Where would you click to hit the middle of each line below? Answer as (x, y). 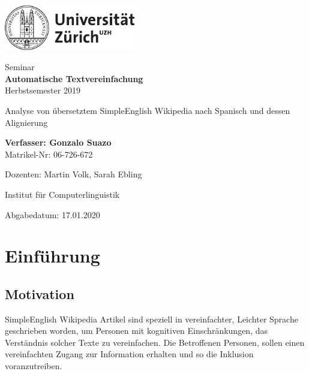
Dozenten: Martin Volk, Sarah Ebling (73, 174)
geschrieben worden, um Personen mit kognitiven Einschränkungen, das (136, 331)
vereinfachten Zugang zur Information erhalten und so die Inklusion (129, 354)
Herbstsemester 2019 (43, 90)
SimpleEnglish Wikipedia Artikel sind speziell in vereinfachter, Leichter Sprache (151, 319)
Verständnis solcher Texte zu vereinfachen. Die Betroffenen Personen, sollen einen (155, 342)
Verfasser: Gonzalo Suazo (58, 142)
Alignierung (26, 122)
